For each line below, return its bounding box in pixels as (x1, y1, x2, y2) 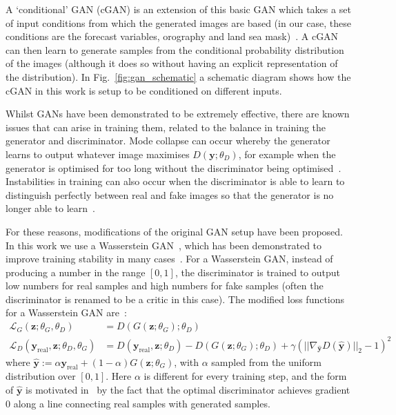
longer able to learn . (6, 201, 95, 215)
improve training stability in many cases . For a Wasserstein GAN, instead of (6, 251, 333, 266)
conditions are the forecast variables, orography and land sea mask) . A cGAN (6, 29, 339, 44)
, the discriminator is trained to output (175, 264, 340, 279)
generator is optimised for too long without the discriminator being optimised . (6, 160, 341, 175)
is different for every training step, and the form (143, 369, 347, 383)
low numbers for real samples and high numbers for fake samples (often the (6, 278, 324, 293)
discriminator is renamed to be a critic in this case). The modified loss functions (6, 291, 345, 306)
